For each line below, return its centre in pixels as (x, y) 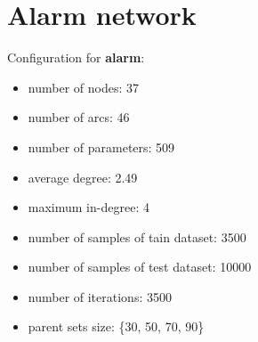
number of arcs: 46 (79, 117)
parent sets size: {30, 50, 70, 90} (116, 326)
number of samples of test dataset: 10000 (140, 267)
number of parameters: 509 (101, 147)
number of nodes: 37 (83, 87)
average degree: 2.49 (83, 177)
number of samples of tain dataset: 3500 (137, 236)
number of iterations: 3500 (100, 296)
